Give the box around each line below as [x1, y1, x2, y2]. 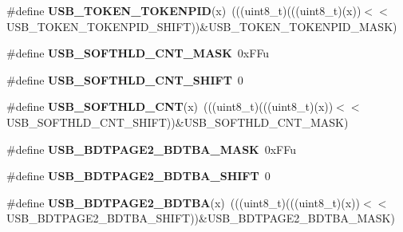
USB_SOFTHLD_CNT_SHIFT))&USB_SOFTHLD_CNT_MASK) [6, 113, 349, 130]
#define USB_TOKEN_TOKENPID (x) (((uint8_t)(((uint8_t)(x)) [6, 2, 362, 18]
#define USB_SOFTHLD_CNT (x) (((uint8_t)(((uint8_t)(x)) [6, 98, 334, 115]
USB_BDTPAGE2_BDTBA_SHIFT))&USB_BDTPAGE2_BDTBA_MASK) [6, 210, 395, 226]
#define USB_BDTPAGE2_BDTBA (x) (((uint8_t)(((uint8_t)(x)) [6, 194, 361, 210]
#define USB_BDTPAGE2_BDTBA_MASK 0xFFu [6, 140, 297, 157]
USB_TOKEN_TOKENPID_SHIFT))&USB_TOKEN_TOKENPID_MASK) [6, 18, 397, 34]
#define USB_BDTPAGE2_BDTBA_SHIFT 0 [6, 167, 271, 184]
